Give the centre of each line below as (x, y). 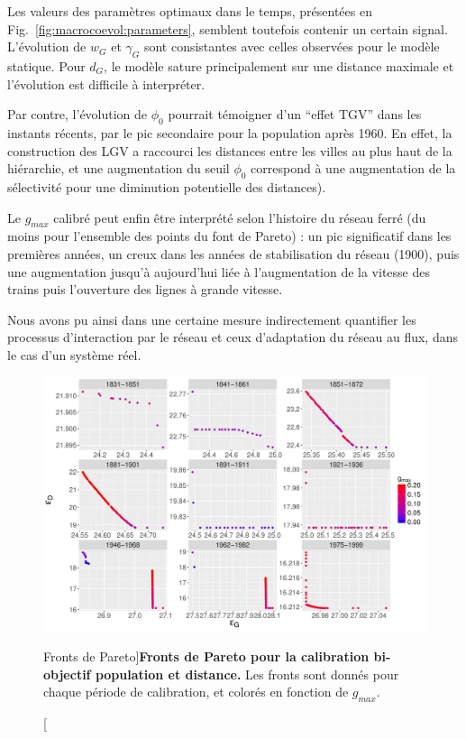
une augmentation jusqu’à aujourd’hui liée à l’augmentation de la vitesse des (219, 271)
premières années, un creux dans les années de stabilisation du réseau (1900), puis (233, 253)
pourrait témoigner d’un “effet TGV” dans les (295, 114)
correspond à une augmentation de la (353, 168)
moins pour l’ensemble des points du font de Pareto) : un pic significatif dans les (229, 236)
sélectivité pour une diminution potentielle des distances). (167, 186)
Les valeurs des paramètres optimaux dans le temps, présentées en (190, 11)
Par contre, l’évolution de (78, 114)
